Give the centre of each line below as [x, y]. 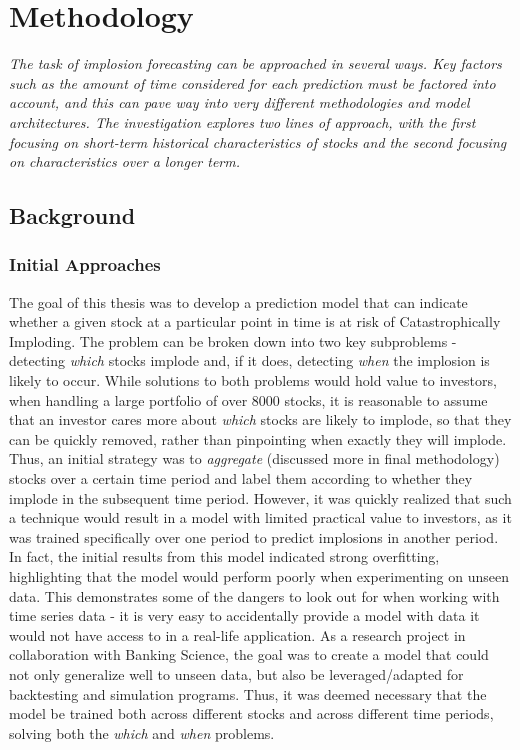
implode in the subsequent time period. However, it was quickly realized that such [260, 497]
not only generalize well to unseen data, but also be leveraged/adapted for [236, 673]
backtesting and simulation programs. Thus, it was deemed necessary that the [248, 693]
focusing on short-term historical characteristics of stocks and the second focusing [258, 141]
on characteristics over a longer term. [124, 161]
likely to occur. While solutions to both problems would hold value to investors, [253, 380]
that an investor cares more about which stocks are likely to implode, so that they [260, 419]
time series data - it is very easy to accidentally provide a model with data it [244, 615]
